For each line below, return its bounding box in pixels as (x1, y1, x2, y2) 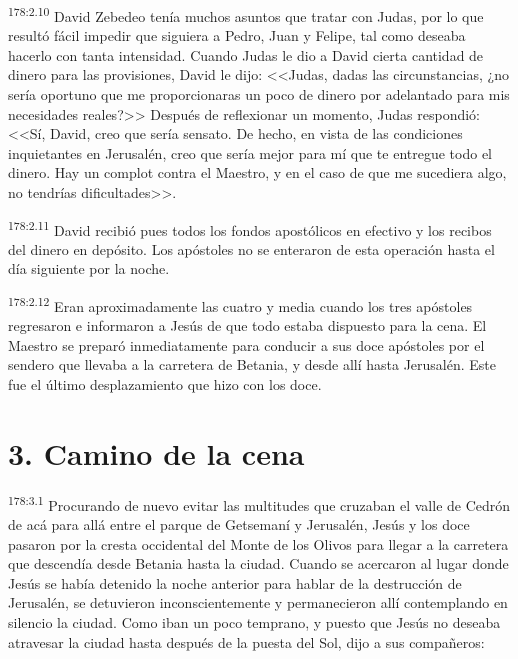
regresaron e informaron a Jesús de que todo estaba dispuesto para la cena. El (8, 315, 487, 336)
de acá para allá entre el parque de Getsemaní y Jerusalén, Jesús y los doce (8, 514, 470, 535)
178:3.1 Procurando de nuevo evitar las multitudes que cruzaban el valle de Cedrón (8, 491, 511, 515)
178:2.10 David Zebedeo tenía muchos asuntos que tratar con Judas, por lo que (8, 3, 484, 26)
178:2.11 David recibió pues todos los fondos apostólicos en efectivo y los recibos (8, 216, 492, 240)
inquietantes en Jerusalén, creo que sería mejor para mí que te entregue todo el (8, 142, 493, 163)
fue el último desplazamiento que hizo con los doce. (8, 374, 322, 395)
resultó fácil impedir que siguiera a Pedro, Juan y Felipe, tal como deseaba (8, 25, 466, 46)
